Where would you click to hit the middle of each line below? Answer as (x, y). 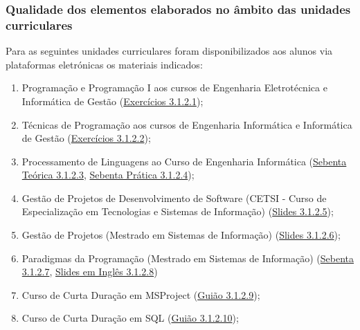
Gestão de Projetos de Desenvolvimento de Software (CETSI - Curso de (174, 198)
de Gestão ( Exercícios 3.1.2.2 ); (86, 138)
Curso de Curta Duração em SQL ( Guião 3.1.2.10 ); (130, 318)
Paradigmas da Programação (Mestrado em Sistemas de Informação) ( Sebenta (188, 258)
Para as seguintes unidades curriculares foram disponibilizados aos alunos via (169, 51)
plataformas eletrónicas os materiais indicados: (104, 64)
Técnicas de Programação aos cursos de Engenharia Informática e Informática (187, 124)
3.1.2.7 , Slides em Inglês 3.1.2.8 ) (90, 272)
